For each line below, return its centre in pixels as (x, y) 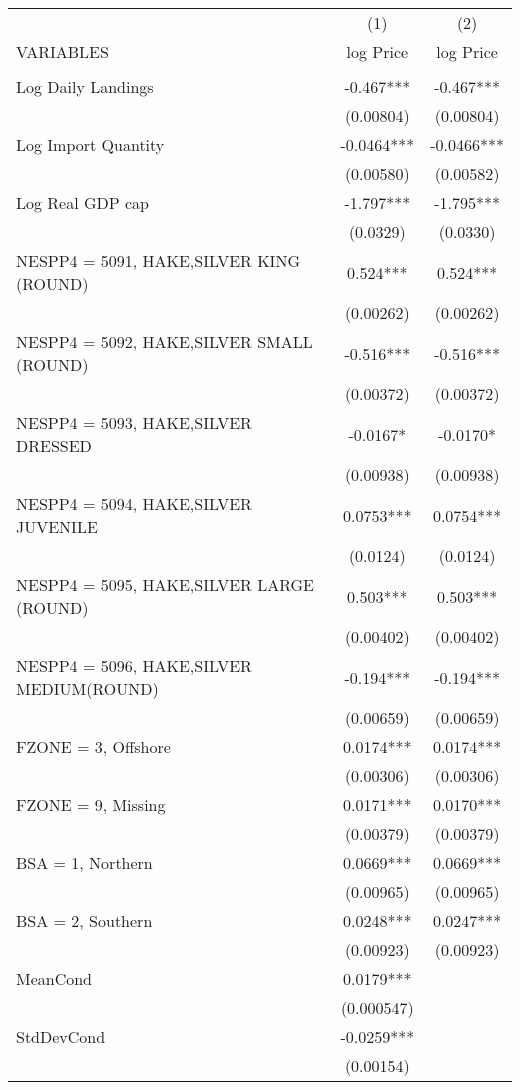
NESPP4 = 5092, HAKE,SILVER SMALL (164, 341)
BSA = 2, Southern (84, 920)
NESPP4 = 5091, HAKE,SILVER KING (158, 260)
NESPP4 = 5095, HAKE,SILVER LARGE (165, 584)
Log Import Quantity (90, 144)
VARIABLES (62, 51)
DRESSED (54, 445)
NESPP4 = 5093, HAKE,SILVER (134, 422)
